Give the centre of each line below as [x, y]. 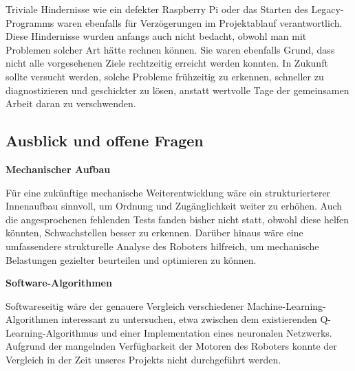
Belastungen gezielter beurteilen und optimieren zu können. [131, 259]
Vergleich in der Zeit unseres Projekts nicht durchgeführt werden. [143, 360]
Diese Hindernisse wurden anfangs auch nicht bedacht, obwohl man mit [156, 36]
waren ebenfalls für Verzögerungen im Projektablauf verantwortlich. [200, 22]
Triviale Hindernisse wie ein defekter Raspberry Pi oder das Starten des [157, 9]
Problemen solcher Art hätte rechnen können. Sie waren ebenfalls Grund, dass [170, 49]
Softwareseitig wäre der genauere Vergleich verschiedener [125, 305]
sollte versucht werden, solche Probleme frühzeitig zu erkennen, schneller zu [165, 76]
